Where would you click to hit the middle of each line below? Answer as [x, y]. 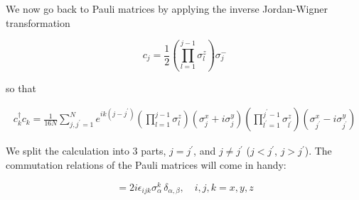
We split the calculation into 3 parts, [86, 151]
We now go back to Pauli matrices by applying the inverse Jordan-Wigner [167, 9]
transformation [38, 22]
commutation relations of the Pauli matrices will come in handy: [146, 165]
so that [21, 88]
